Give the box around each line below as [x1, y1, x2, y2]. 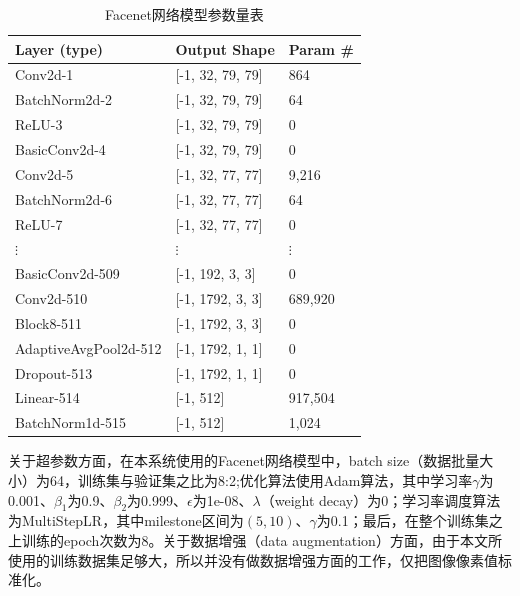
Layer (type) [15, 38, 104, 59]
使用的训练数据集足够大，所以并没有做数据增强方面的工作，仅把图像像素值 [8, 549, 498, 570]
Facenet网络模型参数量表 [104, 4, 264, 24]
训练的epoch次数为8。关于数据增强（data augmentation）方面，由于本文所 [21, 529, 502, 550]
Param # [288, 38, 354, 59]
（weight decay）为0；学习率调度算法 [260, 489, 501, 510]
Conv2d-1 [15, 64, 74, 85]
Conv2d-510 [15, 288, 88, 309]
